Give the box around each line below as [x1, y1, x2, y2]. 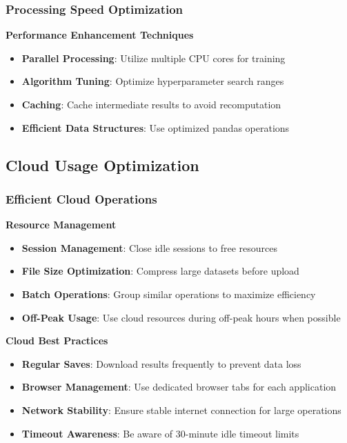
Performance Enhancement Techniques [6, 28, 194, 42]
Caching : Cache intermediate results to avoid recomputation [21, 97, 281, 111]
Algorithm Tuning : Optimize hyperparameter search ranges [21, 74, 284, 88]
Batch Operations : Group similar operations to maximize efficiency [21, 286, 316, 301]
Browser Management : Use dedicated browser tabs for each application [21, 380, 337, 394]
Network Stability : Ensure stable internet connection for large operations [21, 402, 341, 417]
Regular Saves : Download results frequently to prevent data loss [21, 356, 301, 371]
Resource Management [6, 217, 117, 232]
